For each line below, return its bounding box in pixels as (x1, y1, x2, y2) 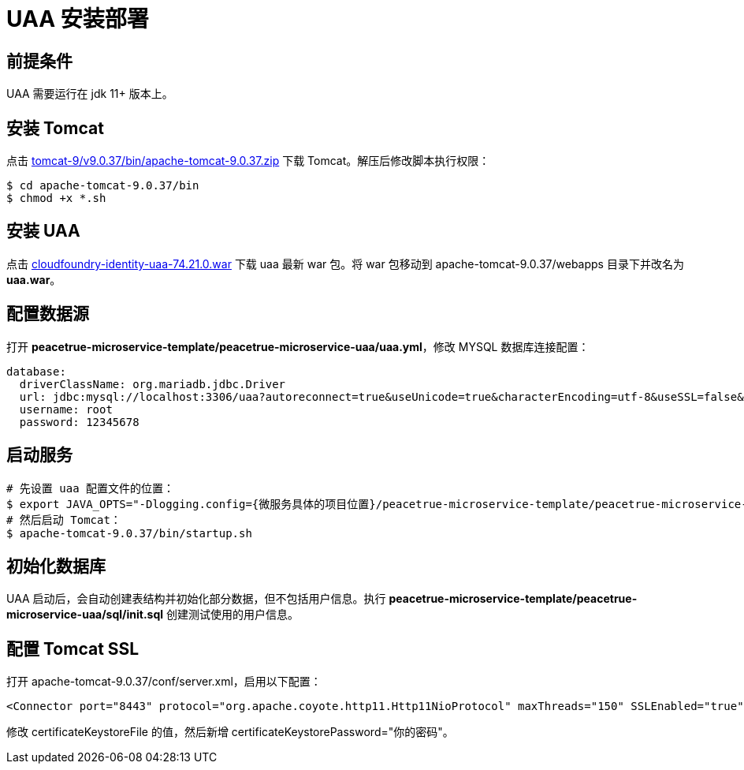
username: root (19, 402, 113, 416)
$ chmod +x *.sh (6, 192, 106, 205)
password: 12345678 (19, 415, 139, 428)
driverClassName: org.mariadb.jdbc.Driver (19, 377, 286, 391)
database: (6, 364, 66, 378)
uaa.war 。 (6, 272, 61, 286)
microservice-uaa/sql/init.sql (6, 607, 164, 622)
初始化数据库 (6, 555, 106, 576)
